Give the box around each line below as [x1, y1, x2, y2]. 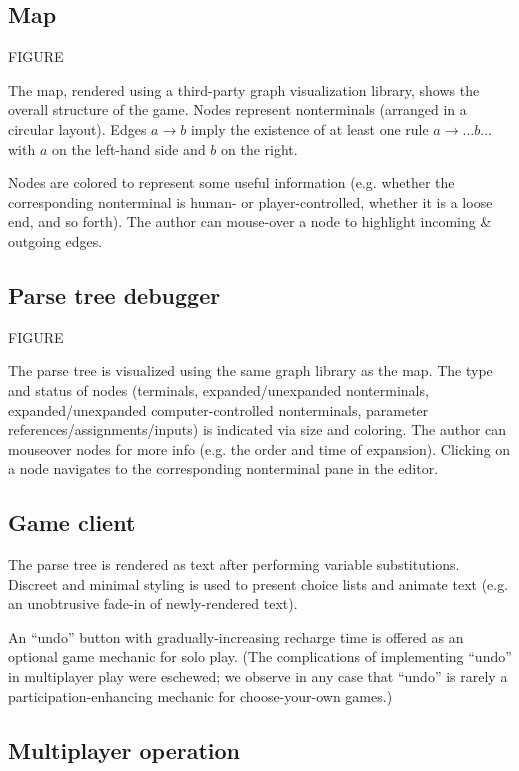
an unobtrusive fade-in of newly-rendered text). [8, 593, 298, 614]
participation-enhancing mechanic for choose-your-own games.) [8, 685, 393, 706]
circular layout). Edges [8, 118, 147, 139]
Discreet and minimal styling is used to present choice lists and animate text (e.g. [8, 573, 509, 594]
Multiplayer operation [8, 734, 240, 765]
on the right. [221, 138, 298, 159]
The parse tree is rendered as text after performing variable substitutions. [8, 554, 460, 575]
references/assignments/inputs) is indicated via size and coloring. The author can [8, 419, 507, 440]
